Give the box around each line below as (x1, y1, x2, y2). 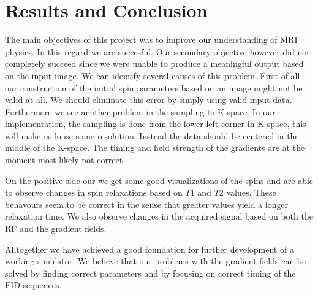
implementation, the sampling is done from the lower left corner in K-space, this (5, 117, 306, 130)
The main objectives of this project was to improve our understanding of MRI (5, 33, 298, 46)
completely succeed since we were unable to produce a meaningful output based (5, 57, 304, 70)
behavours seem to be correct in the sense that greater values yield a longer (5, 197, 289, 210)
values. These (226, 186, 276, 199)
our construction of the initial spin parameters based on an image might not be (5, 81, 303, 94)
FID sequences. (5, 278, 62, 291)
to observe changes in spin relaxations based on (5, 186, 183, 199)
